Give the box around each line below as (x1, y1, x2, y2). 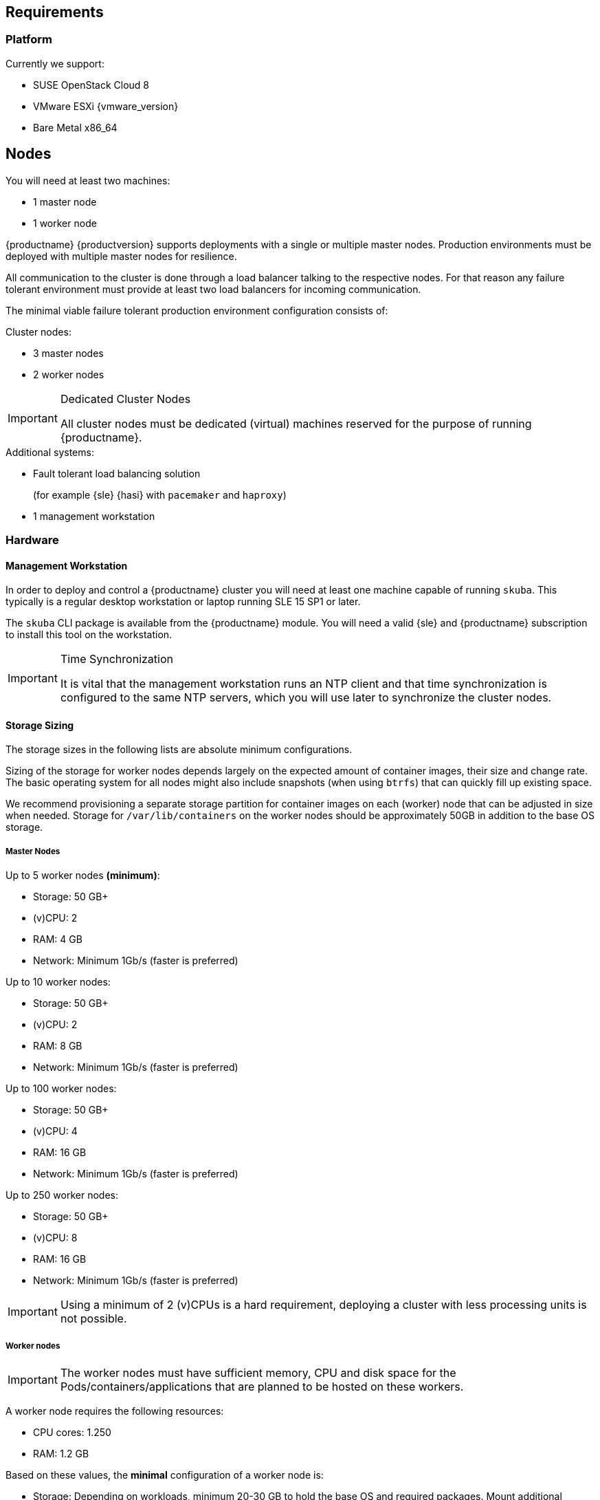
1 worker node (33, 217, 97, 229)
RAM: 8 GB (33, 1040, 82, 1052)
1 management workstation (33, 510, 155, 522)
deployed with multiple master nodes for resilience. (5, 250, 237, 262)
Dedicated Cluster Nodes (60, 391, 191, 406)
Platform (5, 32, 52, 47)
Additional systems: (5, 446, 94, 458)
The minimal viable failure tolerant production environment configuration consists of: (5, 304, 388, 316)
